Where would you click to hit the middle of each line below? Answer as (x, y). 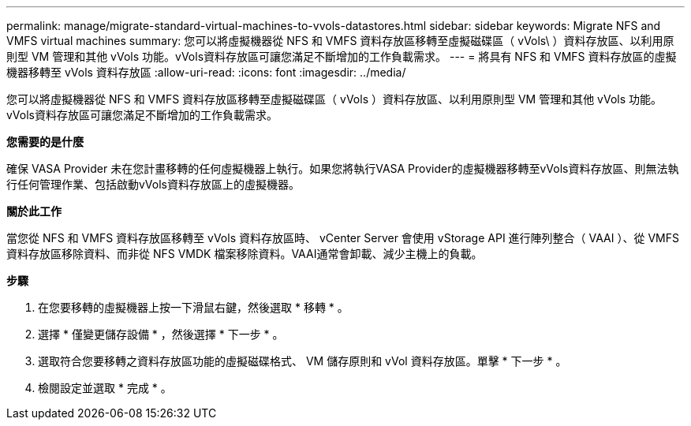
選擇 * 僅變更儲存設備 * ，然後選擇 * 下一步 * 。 (161, 334)
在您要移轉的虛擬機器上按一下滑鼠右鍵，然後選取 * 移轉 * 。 (193, 307)
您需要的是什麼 (45, 142)
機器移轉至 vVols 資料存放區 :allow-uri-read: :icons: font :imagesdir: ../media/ (206, 72)
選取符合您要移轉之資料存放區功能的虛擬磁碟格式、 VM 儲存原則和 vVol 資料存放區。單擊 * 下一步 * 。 (303, 361)
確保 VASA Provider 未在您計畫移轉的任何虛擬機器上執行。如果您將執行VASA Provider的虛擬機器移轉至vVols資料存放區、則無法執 (343, 168)
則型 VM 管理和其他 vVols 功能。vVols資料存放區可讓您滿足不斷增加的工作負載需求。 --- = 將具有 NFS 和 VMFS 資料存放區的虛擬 (342, 56)
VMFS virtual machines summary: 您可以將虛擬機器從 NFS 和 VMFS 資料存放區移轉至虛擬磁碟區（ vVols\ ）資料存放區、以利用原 (340, 41)
